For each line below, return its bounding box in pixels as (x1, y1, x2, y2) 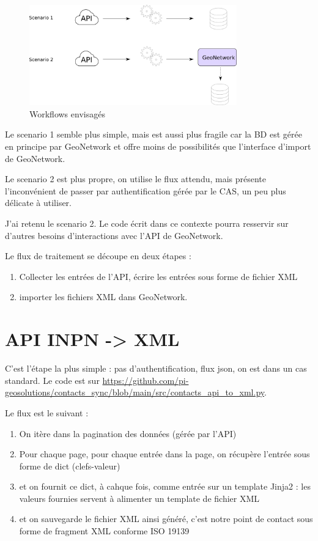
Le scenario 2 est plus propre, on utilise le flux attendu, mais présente (5, 172, 267, 185)
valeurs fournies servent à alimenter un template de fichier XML (19, 491, 260, 504)
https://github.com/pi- (102, 374, 189, 386)
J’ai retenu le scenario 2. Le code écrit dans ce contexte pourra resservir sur (5, 217, 289, 230)
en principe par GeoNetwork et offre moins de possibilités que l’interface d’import (5, 140, 311, 153)
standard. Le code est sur (5, 374, 100, 386)
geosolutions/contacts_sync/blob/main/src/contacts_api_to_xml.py (5, 386, 265, 399)
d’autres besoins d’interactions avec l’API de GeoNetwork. (5, 229, 223, 241)
